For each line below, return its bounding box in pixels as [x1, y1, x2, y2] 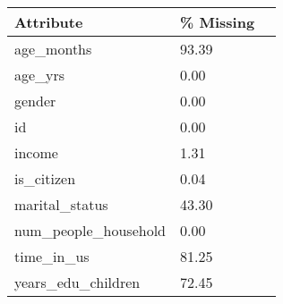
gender [14, 90, 56, 111]
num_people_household [14, 220, 167, 241]
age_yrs [14, 64, 65, 85]
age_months [14, 38, 92, 59]
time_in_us [14, 246, 90, 266]
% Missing [180, 12, 255, 32]
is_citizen [14, 168, 76, 189]
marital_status [14, 194, 108, 215]
